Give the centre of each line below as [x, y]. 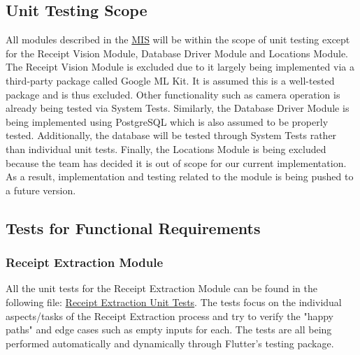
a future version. [41, 190]
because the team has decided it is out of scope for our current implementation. [176, 162]
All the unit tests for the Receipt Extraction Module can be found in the [161, 288]
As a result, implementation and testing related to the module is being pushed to [180, 176]
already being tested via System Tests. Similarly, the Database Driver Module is [178, 108]
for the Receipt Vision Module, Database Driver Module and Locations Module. [177, 53]
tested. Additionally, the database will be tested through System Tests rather [171, 135]
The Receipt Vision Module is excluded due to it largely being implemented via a [180, 67]
